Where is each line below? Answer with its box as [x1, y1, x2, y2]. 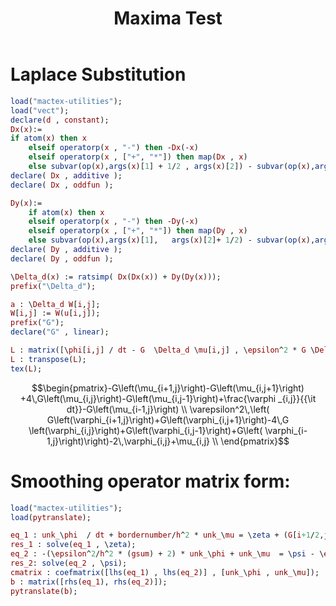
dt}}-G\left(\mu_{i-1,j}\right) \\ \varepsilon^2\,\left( [66, 403, 270, 415]
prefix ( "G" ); [10, 318, 65, 328]
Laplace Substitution [10, 63, 187, 86]
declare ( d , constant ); [10, 115, 110, 125]
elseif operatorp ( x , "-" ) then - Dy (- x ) [28, 217, 199, 227]
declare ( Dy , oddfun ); [10, 253, 114, 264]
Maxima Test [113, 7, 223, 30]
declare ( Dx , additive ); [10, 170, 123, 181]
